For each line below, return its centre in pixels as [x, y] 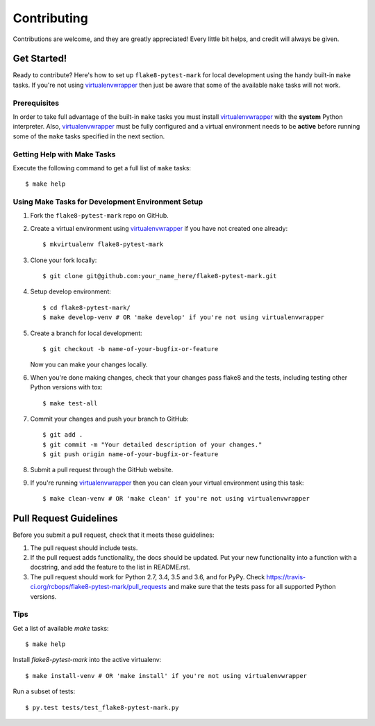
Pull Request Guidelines [65, 518]
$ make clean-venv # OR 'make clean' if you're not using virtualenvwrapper [176, 499]
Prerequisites [36, 103]
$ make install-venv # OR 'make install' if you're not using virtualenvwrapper [166, 676]
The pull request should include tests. [84, 548]
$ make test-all [70, 403]
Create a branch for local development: [86, 333]
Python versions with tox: [67, 387]
